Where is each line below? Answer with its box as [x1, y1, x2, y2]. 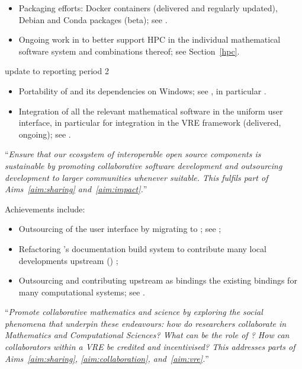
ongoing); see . [18, 128, 71, 140]
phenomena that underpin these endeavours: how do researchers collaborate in [5, 317, 287, 329]
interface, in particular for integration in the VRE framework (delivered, [18, 116, 281, 129]
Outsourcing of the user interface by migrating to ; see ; [18, 222, 221, 235]
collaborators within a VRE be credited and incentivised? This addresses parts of [5, 341, 295, 353]
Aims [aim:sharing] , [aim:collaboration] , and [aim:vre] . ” [5, 352, 209, 364]
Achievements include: [5, 202, 85, 215]
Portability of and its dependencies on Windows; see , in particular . [18, 84, 266, 97]
